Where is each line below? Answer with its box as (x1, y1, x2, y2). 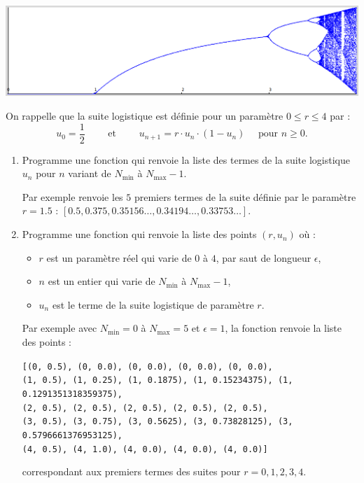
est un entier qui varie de (48, 274, 155, 288)
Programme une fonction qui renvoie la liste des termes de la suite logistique (22, 152, 350, 167)
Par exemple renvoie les (22, 189, 123, 204)
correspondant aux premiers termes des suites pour (22, 464, 241, 479)
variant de (68, 166, 111, 181)
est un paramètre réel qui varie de (46, 250, 192, 265)
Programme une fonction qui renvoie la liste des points (22, 227, 257, 241)
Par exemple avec (22, 321, 97, 335)
